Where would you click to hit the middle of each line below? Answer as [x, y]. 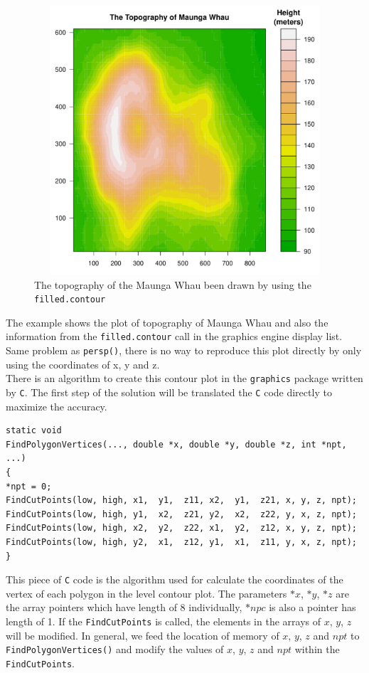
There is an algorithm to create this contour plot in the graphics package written [184, 378]
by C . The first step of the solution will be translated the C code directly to [169, 392]
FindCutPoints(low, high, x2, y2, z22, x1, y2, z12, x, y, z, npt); [181, 528]
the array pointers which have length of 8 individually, [124, 607]
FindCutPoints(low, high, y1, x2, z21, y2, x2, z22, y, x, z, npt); [181, 514]
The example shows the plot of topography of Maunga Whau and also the [167, 322]
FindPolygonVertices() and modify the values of [115, 649]
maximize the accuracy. [57, 406]
